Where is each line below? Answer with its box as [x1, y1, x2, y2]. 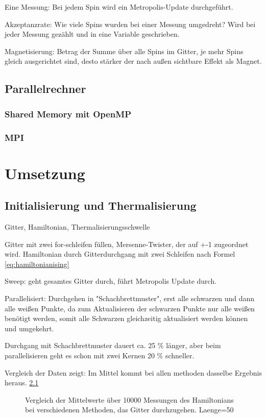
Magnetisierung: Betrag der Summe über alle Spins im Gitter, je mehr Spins [5, 45, 244, 56]
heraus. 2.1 [5, 377, 39, 388]
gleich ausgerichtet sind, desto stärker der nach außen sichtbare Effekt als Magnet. [5, 56, 262, 66]
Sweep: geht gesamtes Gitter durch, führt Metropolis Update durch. [5, 276, 217, 286]
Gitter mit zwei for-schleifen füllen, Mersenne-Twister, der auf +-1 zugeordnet [5, 238, 249, 249]
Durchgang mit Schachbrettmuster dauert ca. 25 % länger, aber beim [5, 340, 221, 351]
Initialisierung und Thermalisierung [5, 198, 197, 213]
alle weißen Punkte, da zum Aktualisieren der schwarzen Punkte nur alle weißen [5, 303, 255, 313]
